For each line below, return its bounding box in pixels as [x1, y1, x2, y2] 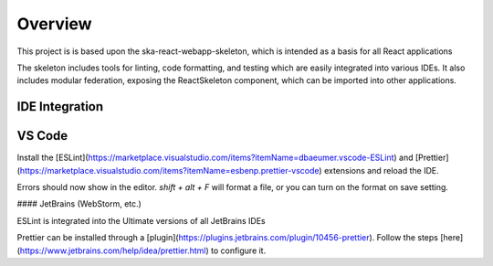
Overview [16, 14, 92, 34]
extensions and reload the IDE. [324, 165, 439, 176]
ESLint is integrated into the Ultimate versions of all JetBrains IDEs [16, 215, 266, 226]
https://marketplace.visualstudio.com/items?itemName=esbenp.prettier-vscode [19, 165, 320, 176]
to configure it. [210, 245, 267, 256]
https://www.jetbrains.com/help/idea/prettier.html [19, 245, 206, 256]
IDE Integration [16, 99, 104, 114]
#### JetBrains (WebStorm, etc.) [16, 198, 142, 209]
